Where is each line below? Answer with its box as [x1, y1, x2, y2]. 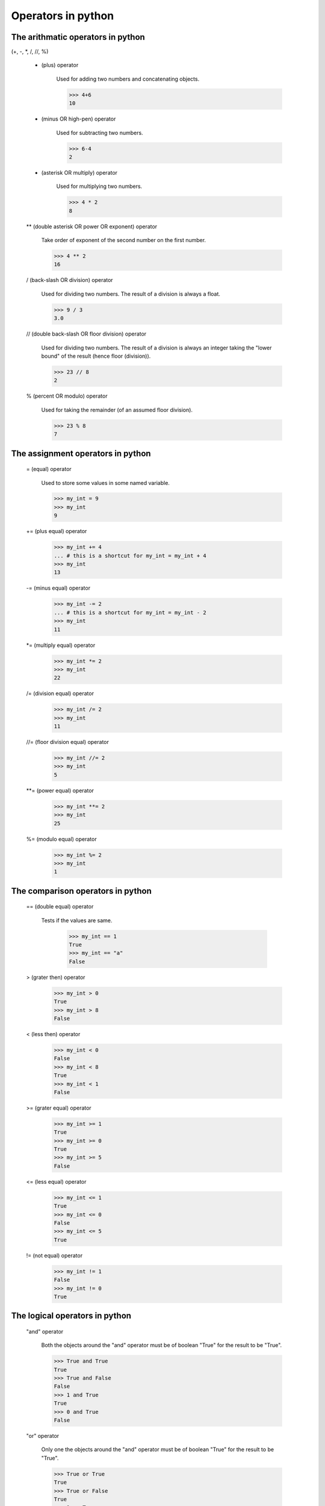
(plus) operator [41, 61, 79, 69]
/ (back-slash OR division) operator [26, 277, 114, 284]
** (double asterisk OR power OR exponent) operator [26, 223, 158, 230]
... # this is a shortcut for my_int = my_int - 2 [54, 609, 207, 616]
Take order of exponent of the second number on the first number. [41, 237, 206, 244]
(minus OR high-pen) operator [41, 115, 116, 123]
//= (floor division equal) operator [26, 739, 110, 746]
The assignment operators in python [11, 448, 151, 458]
